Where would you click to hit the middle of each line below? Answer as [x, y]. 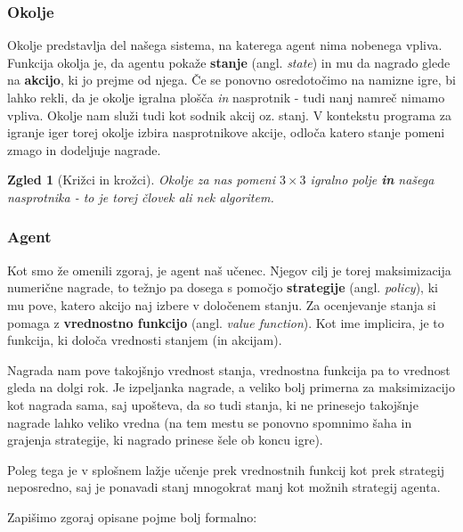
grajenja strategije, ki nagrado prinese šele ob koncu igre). [165, 440]
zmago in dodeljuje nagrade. [84, 149]
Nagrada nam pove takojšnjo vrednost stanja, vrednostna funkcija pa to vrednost [229, 369]
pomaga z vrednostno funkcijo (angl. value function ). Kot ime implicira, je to [226, 322]
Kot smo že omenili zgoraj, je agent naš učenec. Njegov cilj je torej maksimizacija [229, 270]
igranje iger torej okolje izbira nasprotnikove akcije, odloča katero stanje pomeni [226, 132]
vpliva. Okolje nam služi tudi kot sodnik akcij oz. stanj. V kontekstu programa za [229, 115]
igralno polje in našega [372, 180]
